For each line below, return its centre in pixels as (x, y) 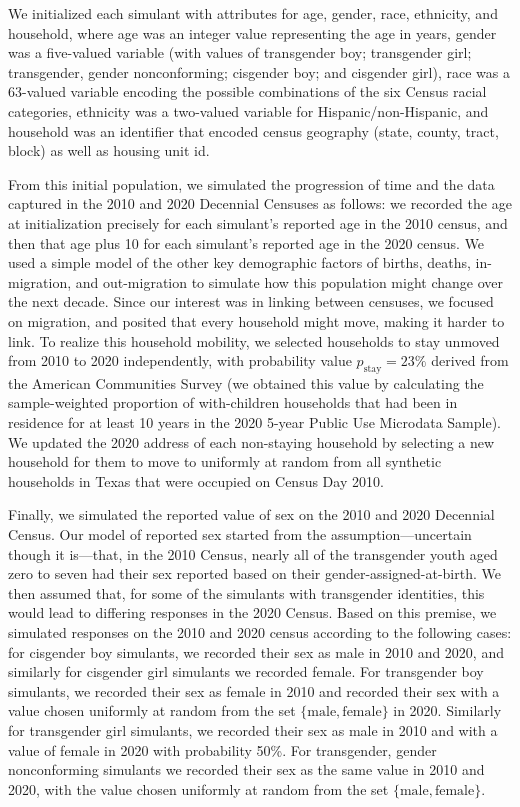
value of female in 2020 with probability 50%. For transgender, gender (222, 749)
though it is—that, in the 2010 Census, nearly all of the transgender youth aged (253, 553)
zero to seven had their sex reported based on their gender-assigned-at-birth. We (254, 573)
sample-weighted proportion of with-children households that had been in (233, 402)
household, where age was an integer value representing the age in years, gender (252, 32)
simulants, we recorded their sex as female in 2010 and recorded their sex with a (254, 690)
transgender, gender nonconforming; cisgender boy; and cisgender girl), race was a (259, 71)
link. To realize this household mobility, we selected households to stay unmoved (254, 340)
